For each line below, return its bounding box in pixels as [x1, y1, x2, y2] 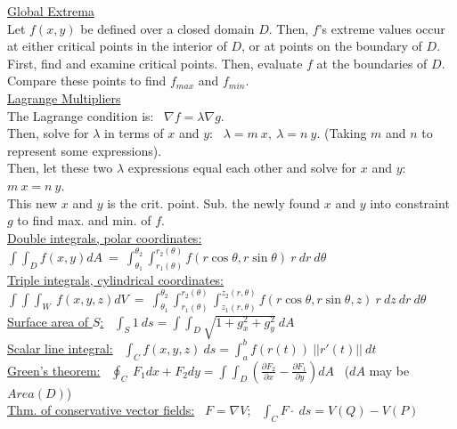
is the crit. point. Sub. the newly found [107, 193, 321, 212]
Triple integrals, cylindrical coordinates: [7, 270, 224, 288]
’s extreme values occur [318, 19, 445, 37]
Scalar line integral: [7, 338, 113, 357]
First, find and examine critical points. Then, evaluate [7, 53, 303, 72]
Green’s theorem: [7, 360, 101, 379]
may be [369, 360, 410, 379]
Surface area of [7, 312, 89, 330]
